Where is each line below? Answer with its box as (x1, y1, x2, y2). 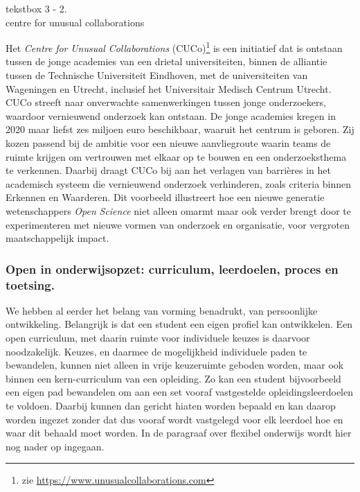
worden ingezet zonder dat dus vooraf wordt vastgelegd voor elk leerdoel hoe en (6, 412, 343, 426)
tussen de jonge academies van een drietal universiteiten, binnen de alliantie (6, 54, 327, 69)
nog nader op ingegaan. (6, 439, 105, 453)
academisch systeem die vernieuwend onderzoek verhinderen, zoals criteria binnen (6, 176, 352, 191)
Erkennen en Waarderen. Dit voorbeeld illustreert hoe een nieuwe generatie (6, 190, 325, 204)
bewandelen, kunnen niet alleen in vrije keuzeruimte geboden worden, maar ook (6, 358, 344, 372)
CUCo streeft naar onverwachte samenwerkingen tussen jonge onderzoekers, (6, 95, 326, 109)
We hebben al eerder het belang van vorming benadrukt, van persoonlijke (6, 303, 318, 317)
